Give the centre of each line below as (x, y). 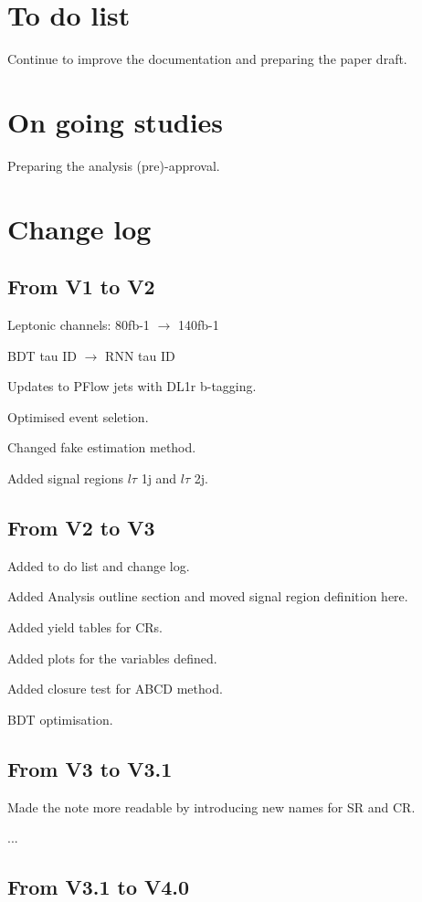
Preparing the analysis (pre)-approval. (114, 165)
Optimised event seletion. (78, 416)
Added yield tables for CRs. (85, 626)
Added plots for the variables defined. (112, 658)
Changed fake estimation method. (102, 447)
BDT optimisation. (60, 719)
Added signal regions (65, 478)
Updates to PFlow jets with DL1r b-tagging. (132, 386)
